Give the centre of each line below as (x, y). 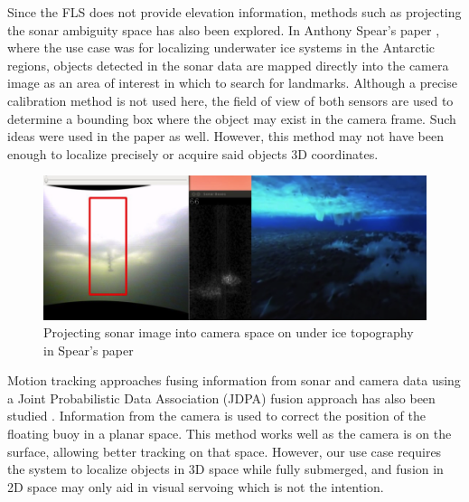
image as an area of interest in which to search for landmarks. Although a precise (232, 83)
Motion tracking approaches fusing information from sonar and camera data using (234, 380)
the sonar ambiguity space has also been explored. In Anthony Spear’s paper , (224, 29)
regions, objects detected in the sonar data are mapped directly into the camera (228, 65)
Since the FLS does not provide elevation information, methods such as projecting (234, 12)
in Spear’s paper (89, 350)
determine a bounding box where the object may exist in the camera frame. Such (232, 118)
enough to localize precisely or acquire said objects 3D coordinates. (193, 153)
